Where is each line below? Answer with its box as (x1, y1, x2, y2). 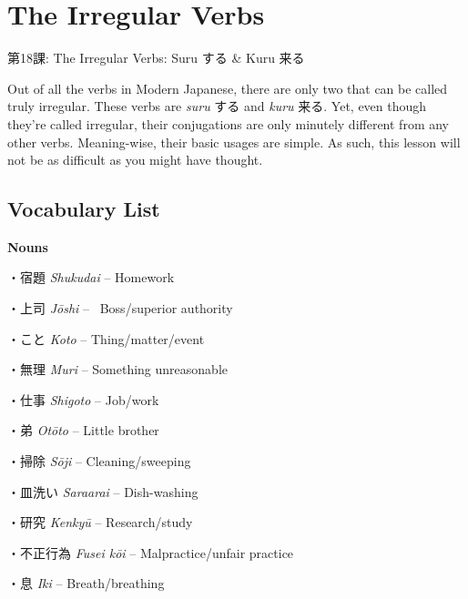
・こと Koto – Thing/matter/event (7, 329, 205, 348)
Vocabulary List (7, 195, 160, 223)
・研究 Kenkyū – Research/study (7, 513, 193, 532)
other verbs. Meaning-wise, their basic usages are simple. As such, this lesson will (7, 132, 461, 151)
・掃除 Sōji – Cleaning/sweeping (7, 452, 191, 471)
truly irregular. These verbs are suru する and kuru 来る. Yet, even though (7, 96, 427, 116)
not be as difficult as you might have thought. (7, 150, 263, 169)
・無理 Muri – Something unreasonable (7, 360, 228, 379)
